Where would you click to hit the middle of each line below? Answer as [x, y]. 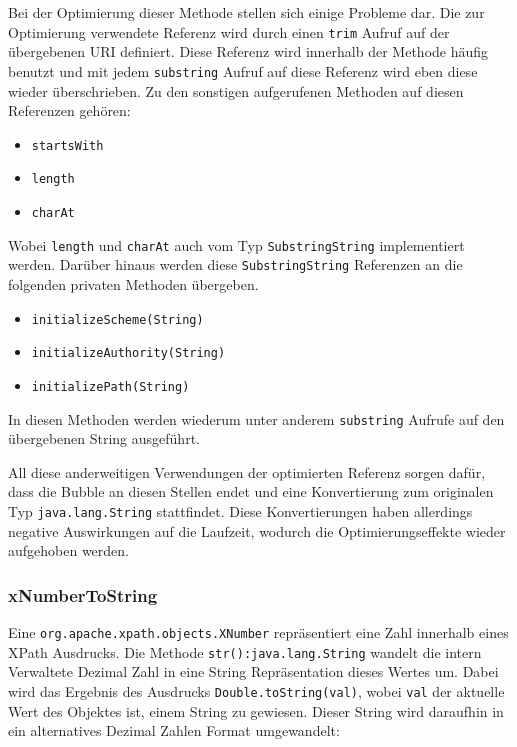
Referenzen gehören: [69, 110]
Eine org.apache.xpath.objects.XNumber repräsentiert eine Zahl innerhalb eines [258, 632]
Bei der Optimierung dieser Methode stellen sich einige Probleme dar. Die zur [246, 12]
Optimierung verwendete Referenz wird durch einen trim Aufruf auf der [229, 31]
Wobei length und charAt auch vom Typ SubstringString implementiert [236, 244]
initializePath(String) [110, 386]
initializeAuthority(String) [128, 353]
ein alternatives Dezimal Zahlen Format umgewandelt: [174, 730]
